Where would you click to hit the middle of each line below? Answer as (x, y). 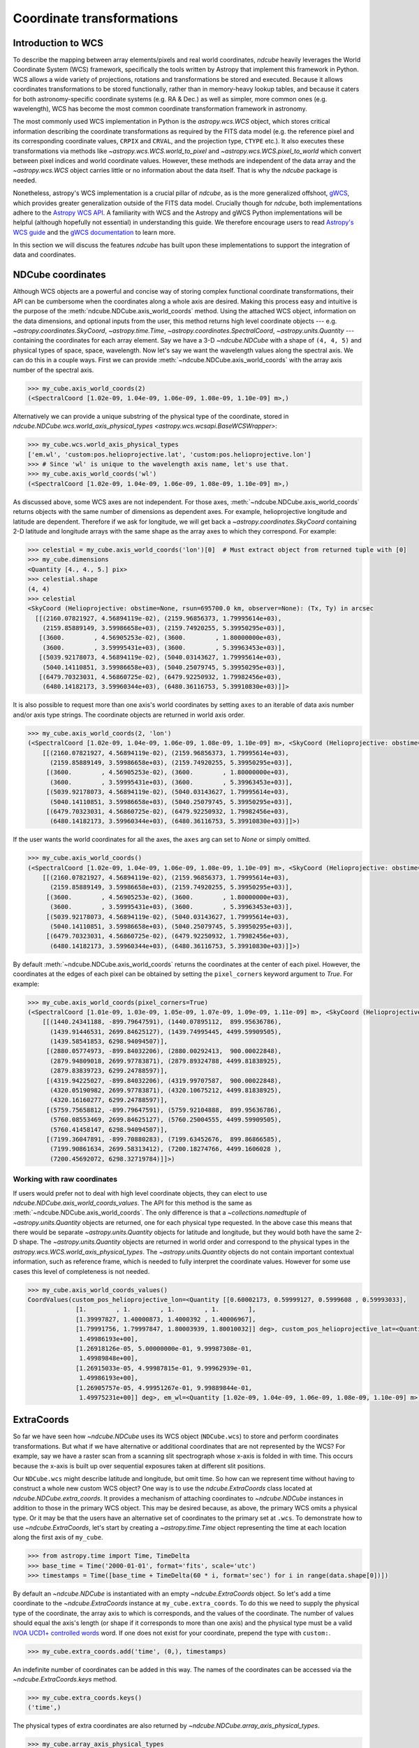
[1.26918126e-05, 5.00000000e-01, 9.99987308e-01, (164, 1348)
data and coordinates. (44, 255)
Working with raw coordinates (65, 1180)
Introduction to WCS (58, 43)
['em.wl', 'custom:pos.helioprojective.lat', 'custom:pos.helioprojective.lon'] (169, 454)
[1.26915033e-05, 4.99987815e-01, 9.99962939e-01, (164, 1368)
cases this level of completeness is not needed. (81, 1271)
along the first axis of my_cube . (58, 1538)
